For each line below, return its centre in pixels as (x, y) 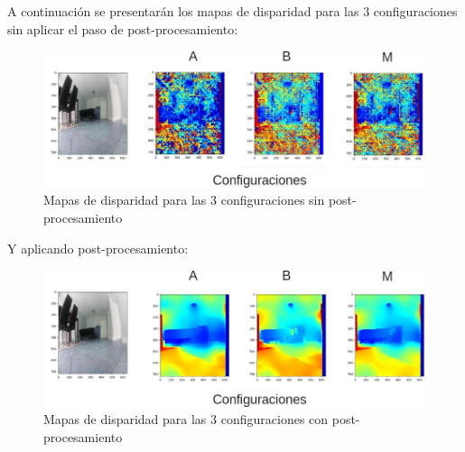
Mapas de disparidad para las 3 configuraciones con (186, 419)
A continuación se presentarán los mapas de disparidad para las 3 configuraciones (232, 11)
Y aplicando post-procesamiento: (98, 248)
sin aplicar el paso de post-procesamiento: (123, 28)
